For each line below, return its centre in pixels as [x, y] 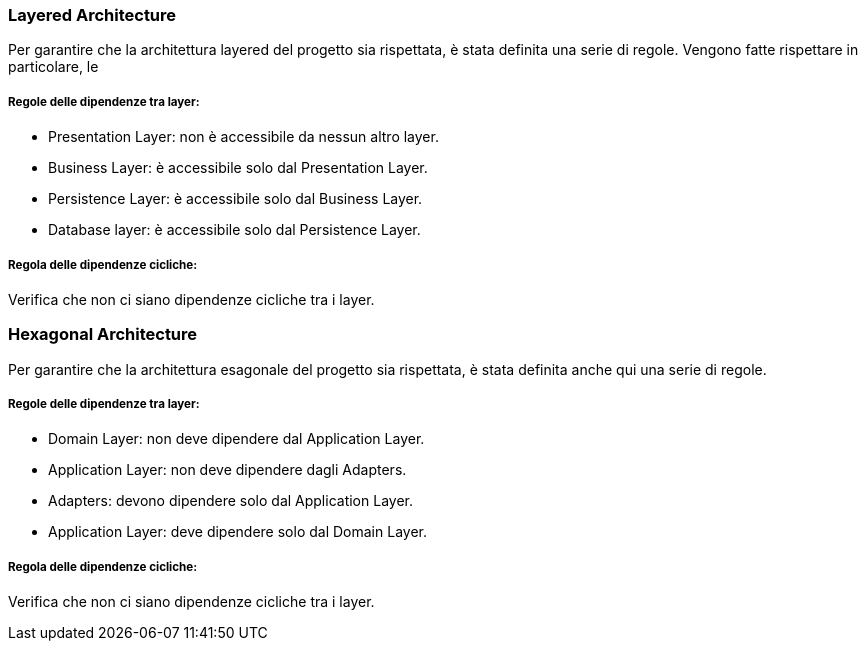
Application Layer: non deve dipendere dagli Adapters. [227, 470]
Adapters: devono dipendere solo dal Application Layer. [230, 501]
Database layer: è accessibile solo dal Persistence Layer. [234, 230]
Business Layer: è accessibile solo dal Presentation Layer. [238, 168]
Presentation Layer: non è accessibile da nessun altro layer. [243, 137]
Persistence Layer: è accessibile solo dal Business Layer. [235, 199]
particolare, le [53, 67]
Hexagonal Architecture [103, 334]
